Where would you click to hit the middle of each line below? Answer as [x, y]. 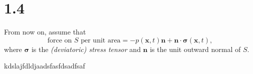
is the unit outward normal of [195, 49]
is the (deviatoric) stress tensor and [86, 49]
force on [60, 40]
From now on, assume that [45, 32]
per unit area [101, 40]
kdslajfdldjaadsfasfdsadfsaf [45, 66]
